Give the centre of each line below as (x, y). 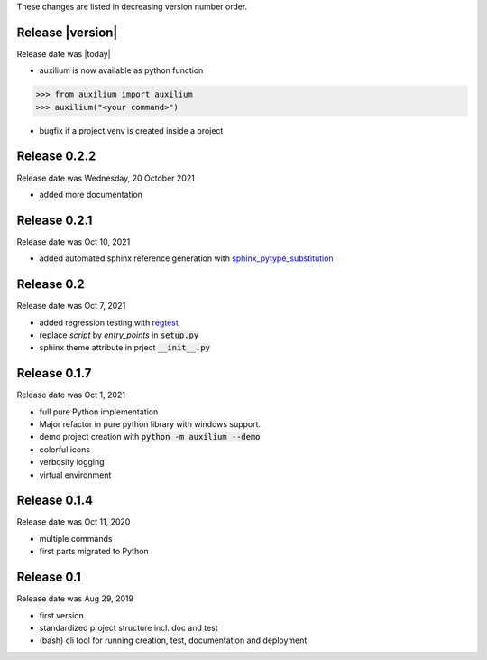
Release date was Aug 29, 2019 (75, 599)
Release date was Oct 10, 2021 (74, 242)
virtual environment (75, 475)
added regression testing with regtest (109, 322)
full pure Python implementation (99, 412)
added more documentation (91, 194)
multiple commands (76, 538)
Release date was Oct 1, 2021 (71, 395)
